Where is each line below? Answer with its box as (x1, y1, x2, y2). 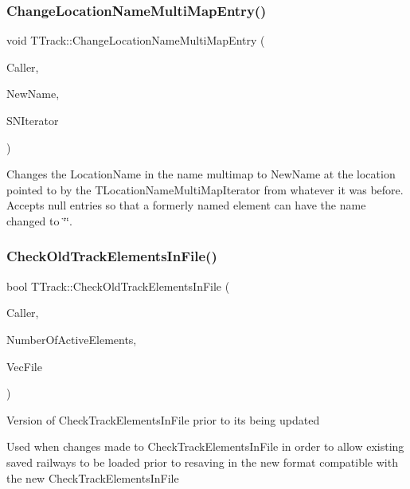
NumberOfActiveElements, (6, 331, 137, 347)
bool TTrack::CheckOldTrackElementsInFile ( (6, 277, 230, 294)
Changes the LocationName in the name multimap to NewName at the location (6, 166, 396, 182)
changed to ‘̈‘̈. (6, 212, 72, 229)
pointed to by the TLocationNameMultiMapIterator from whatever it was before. (6, 181, 404, 198)
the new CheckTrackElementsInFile (6, 469, 179, 486)
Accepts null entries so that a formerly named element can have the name (6, 197, 366, 213)
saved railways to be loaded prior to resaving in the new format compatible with (6, 453, 398, 470)
